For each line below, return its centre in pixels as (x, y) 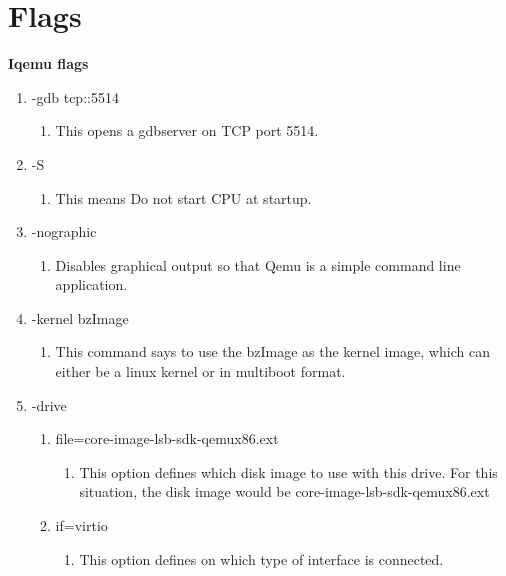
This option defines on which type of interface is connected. (261, 558)
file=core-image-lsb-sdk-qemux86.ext (167, 438)
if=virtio (81, 525)
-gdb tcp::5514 (75, 96)
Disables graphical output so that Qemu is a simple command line (258, 264)
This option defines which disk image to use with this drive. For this (288, 471)
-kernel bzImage (80, 317)
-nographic (64, 231)
